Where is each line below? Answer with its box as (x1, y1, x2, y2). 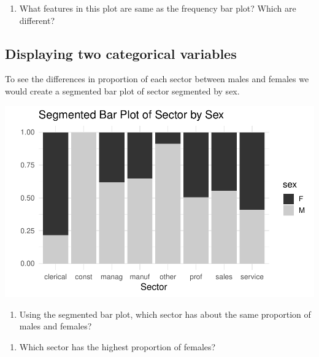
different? (19, 13, 55, 26)
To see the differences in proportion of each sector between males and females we (5, 72, 309, 85)
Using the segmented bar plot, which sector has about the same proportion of (19, 307, 311, 320)
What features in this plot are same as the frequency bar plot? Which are (19, 2, 296, 14)
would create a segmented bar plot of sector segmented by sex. (5, 84, 240, 97)
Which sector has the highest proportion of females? (19, 340, 216, 353)
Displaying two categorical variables (5, 44, 237, 63)
